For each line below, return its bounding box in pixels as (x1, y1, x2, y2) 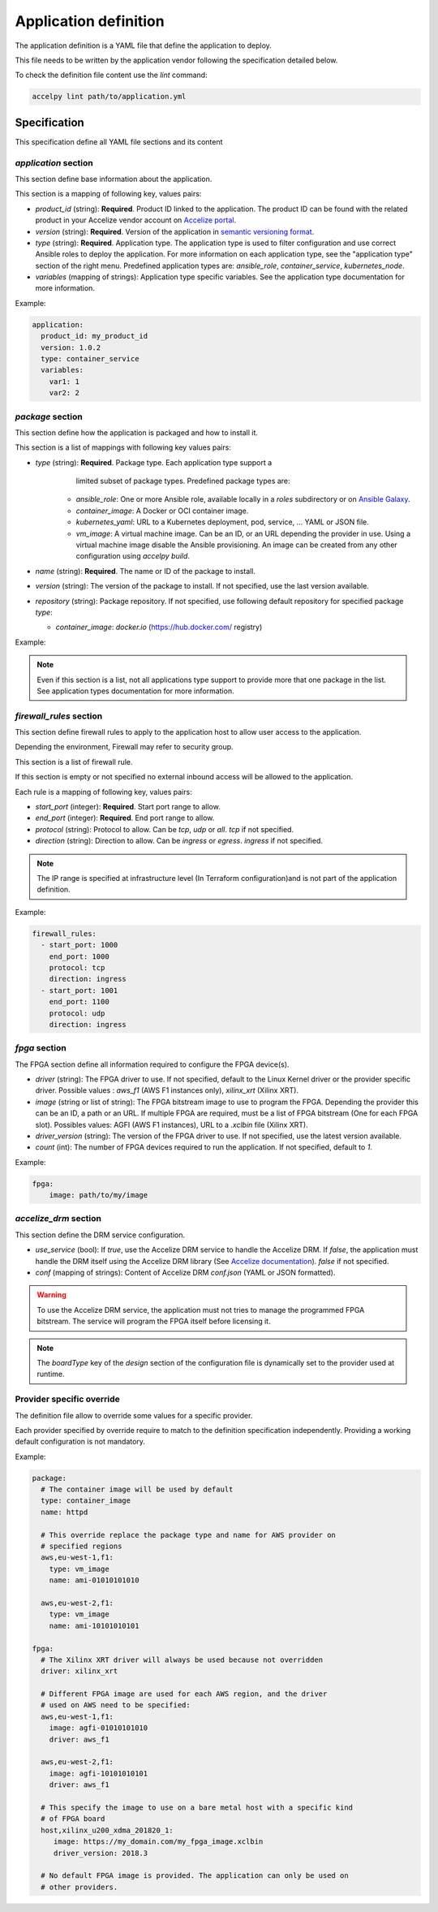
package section (15, 411, 83, 422)
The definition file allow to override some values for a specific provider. (15, 1410, 253, 1420)
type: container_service (41, 354, 140, 364)
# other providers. (41, 1882, 118, 1892)
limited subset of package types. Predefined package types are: (75, 476, 291, 486)
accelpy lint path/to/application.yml (32, 92, 187, 101)
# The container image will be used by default (41, 1485, 234, 1494)
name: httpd (41, 1507, 88, 1517)
